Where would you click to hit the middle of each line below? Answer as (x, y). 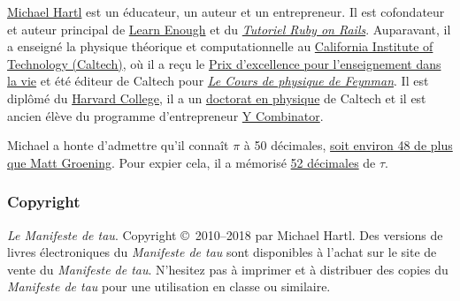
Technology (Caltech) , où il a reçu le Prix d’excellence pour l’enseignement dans (224, 63)
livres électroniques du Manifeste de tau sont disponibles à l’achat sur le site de (222, 252)
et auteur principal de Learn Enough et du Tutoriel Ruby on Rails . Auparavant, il (229, 29)
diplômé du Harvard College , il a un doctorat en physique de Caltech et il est (217, 98)
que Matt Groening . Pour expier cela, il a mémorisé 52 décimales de (192, 162)
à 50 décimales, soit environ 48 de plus (348, 145)
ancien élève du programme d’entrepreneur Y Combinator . (165, 115)
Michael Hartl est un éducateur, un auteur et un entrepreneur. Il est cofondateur (226, 11)
